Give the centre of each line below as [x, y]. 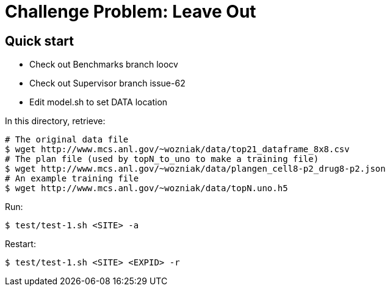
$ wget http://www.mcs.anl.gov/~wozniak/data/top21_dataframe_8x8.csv [177, 149]
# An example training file [72, 179]
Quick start [39, 41]
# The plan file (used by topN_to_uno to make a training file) [162, 159]
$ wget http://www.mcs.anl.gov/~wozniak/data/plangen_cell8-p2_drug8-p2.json [195, 169]
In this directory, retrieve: [55, 121]
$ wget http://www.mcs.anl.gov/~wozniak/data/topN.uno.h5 [146, 188]
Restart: [20, 244]
